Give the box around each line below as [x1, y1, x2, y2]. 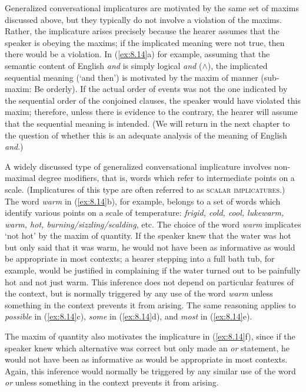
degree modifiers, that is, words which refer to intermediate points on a [38, 172, 295, 184]
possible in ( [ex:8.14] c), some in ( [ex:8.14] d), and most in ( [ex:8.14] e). [5, 310, 252, 322]
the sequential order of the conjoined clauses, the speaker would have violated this [5, 94, 301, 106]
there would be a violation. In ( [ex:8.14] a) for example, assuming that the [5, 48, 270, 60]
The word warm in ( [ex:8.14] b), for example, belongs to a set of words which [5, 195, 281, 207]
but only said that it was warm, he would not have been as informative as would [5, 241, 295, 253]
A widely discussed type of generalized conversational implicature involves [5, 160, 272, 172]
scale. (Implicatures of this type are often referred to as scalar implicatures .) [5, 183, 285, 195]
